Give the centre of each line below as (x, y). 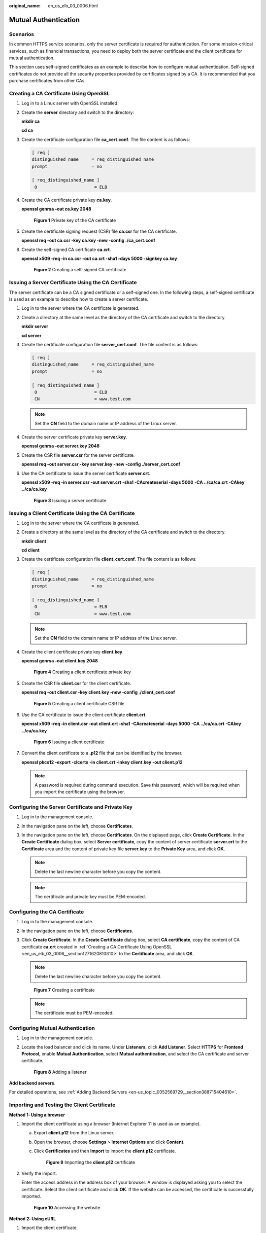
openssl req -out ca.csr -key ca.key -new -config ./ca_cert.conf (88, 240)
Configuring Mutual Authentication (52, 1028)
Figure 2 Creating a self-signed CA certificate (80, 270)
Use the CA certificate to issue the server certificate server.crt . (86, 473)
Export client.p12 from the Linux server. (74, 1133)
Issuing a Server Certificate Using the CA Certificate (73, 283)
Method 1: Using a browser (37, 1115)
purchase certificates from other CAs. (48, 81)
